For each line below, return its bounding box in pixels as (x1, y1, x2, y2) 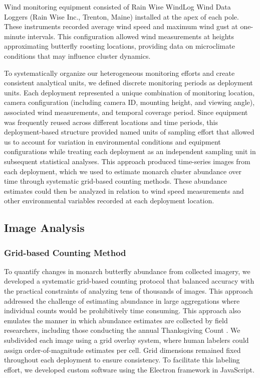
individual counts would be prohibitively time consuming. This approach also (4, 305, 241, 316)
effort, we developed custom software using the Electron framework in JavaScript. (4, 364, 254, 374)
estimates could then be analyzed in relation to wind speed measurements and (4, 185, 244, 196)
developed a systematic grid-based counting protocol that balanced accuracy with (4, 276, 254, 286)
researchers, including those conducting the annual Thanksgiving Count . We (4, 325, 240, 335)
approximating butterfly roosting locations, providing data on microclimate (4, 41, 235, 51)
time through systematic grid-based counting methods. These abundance (4, 176, 227, 186)
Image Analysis (4, 220, 85, 235)
